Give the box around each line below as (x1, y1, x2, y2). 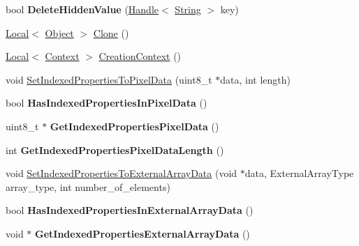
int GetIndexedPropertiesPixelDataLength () (6, 142, 224, 157)
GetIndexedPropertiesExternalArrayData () (35, 226, 250, 240)
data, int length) (220, 72, 291, 86)
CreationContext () (98, 49, 182, 63)
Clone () (93, 25, 129, 40)
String (175, 2, 201, 16)
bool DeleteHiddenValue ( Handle (6, 2, 159, 16)
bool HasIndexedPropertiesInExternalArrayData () (6, 203, 254, 217)
